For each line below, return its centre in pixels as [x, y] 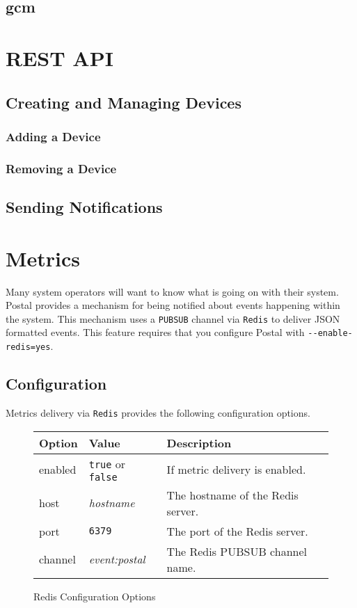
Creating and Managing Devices [124, 102]
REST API [59, 57]
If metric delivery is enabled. [236, 469]
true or [107, 463]
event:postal [117, 559]
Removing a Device [61, 168]
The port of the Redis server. [237, 531]
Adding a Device [53, 136]
